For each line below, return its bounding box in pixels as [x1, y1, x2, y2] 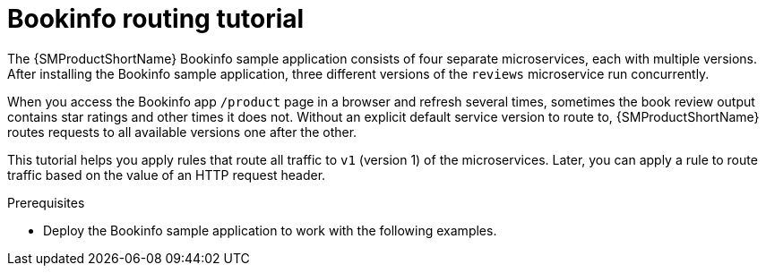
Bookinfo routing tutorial [7, 4, 305, 34]
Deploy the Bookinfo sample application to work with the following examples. [43, 222, 497, 238]
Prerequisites [7, 194, 85, 210]
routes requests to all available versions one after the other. [7, 124, 357, 140]
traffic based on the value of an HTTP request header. [7, 166, 326, 183]
